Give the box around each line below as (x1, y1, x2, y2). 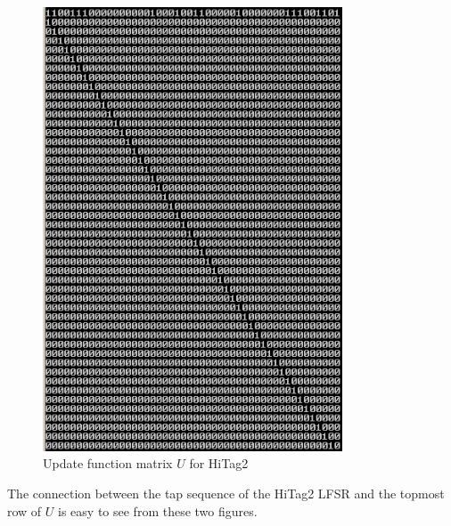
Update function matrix (43, 454, 173, 473)
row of (7, 501, 42, 520)
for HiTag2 (189, 454, 249, 473)
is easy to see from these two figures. (58, 501, 258, 520)
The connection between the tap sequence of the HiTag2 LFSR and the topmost (7, 484, 445, 503)
